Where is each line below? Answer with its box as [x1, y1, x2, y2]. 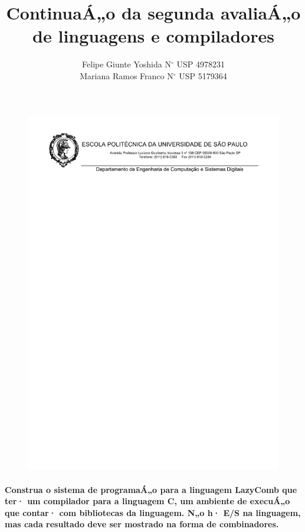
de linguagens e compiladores [32, 24, 274, 48]
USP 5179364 [179, 69, 227, 82]
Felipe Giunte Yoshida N [82, 58, 171, 70]
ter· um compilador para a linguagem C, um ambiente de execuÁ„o [5, 495, 290, 507]
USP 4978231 [176, 58, 225, 70]
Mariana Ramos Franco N [80, 69, 173, 82]
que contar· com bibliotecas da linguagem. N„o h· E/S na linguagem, [5, 506, 301, 518]
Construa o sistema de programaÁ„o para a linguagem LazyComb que [5, 483, 297, 495]
